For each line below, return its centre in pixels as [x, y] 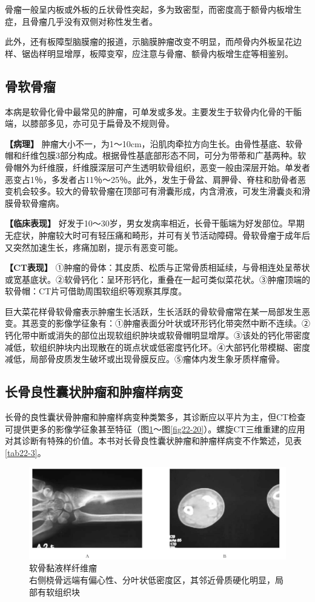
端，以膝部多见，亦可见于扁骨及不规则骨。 [90, 123]
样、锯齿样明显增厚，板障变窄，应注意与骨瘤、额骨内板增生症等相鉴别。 [149, 53]
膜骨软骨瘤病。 [35, 203]
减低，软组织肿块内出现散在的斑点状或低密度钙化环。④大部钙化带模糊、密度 [157, 347]
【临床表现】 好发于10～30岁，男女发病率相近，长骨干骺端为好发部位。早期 [155, 223]
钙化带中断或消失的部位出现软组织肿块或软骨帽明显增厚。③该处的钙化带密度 [157, 335]
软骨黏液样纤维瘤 [63, 568]
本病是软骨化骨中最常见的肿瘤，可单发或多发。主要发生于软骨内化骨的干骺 [153, 111]
